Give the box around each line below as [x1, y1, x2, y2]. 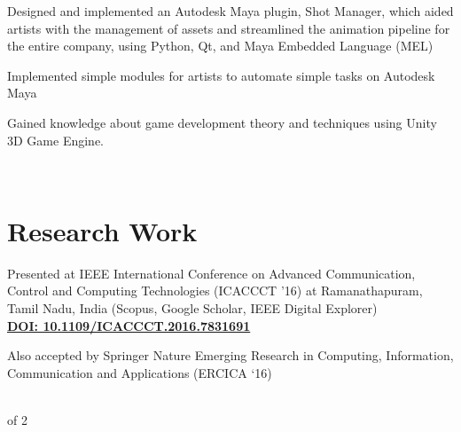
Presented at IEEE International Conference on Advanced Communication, [7, 263, 416, 282]
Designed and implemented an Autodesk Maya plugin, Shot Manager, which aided [7, 2, 454, 20]
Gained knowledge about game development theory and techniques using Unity [7, 113, 437, 131]
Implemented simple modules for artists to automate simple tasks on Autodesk [7, 66, 435, 84]
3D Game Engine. [7, 130, 104, 149]
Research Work [7, 212, 198, 248]
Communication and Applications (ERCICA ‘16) [7, 363, 272, 381]
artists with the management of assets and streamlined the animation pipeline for [7, 19, 450, 37]
